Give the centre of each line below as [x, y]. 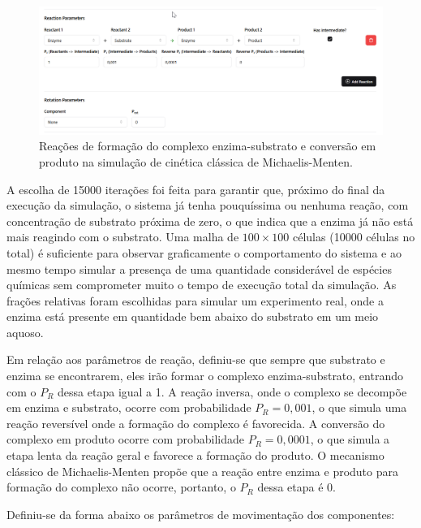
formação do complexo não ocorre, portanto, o [121, 487]
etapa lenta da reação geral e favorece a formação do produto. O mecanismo [195, 455]
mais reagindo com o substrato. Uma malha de [123, 237]
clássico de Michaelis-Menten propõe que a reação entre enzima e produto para [202, 471]
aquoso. [25, 332]
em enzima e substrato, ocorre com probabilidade [129, 407]
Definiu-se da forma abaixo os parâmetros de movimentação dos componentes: [201, 514]
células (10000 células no [354, 237]
